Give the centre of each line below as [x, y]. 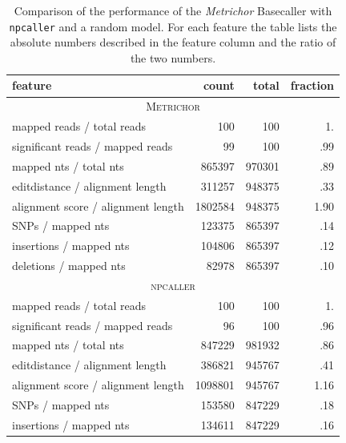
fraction [312, 85]
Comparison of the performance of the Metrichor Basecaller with [173, 10]
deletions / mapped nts [69, 266]
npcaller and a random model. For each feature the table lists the [173, 26]
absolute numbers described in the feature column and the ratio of [173, 42]
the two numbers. [173, 57]
